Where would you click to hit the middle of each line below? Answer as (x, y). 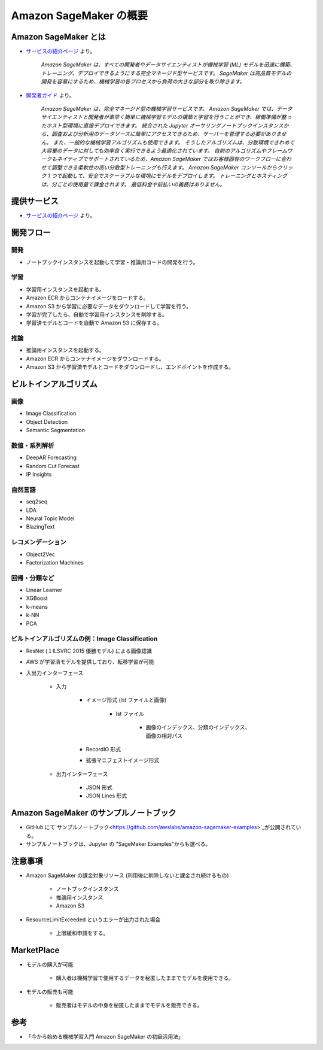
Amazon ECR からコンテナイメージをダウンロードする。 (95, 359)
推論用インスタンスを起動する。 (65, 350)
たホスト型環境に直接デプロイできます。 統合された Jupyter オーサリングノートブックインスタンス (162, 125)
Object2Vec (41, 554)
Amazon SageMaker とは (58, 37)
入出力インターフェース (55, 673)
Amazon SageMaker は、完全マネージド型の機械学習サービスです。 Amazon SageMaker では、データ (167, 109)
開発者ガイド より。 (50, 95)
